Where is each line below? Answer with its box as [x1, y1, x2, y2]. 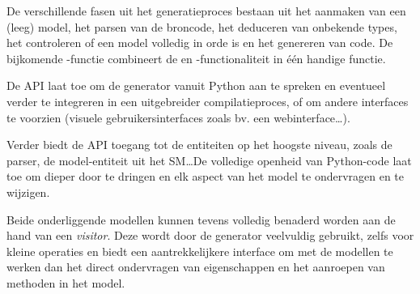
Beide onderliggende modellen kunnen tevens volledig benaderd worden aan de [6, 211, 396, 228]
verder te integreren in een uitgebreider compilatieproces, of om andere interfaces [6, 92, 409, 109]
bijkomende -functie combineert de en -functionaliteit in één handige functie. [6, 49, 386, 66]
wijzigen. [6, 183, 50, 200]
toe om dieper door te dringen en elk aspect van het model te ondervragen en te [6, 168, 405, 185]
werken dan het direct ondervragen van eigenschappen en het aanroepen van [6, 258, 385, 275]
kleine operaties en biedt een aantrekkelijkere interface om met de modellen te [6, 242, 393, 259]
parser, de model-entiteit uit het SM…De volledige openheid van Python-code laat [6, 151, 412, 168]
